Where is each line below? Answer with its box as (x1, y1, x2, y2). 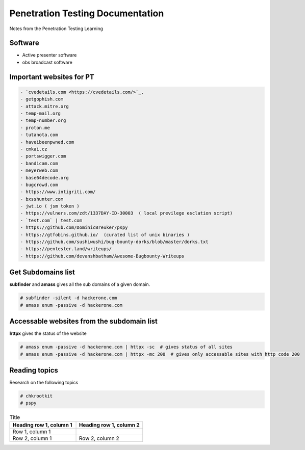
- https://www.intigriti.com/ (20, 189, 96, 195)
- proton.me (20, 125, 50, 130)
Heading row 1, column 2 (79, 421, 140, 428)
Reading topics (9, 366, 59, 375)
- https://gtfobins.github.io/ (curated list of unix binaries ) (20, 232, 190, 237)
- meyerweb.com (20, 168, 58, 173)
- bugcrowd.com (20, 181, 58, 188)
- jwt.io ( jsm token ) (20, 203, 80, 209)
